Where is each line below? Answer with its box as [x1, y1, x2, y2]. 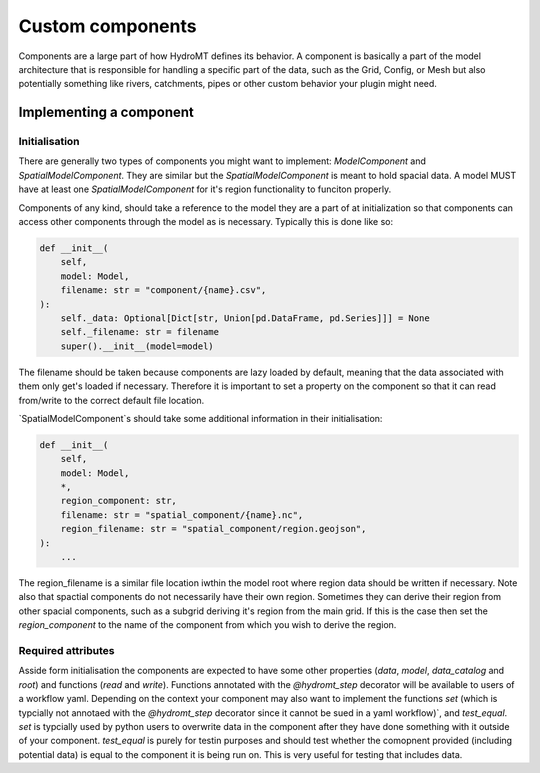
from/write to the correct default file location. [18, 394, 205, 406]
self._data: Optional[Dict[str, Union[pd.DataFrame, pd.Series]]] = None [60, 312, 430, 324]
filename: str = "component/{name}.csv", [60, 285, 267, 296]
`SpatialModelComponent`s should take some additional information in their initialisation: [18, 412, 383, 424]
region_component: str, [60, 495, 177, 507]
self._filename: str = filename [60, 326, 220, 338]
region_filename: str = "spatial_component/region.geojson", [60, 523, 367, 535]
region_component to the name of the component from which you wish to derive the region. [18, 619, 397, 631]
